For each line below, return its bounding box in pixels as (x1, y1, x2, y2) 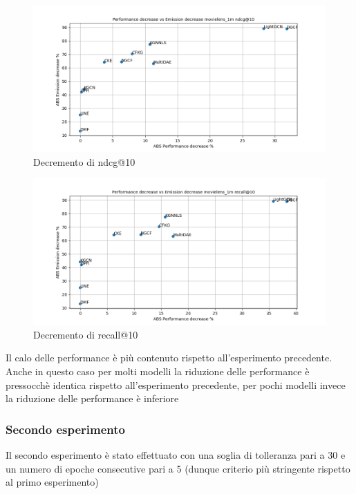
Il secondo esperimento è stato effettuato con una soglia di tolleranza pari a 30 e (6, 447, 346, 462)
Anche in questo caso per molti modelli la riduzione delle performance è (6, 363, 310, 378)
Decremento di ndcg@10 (33, 154, 135, 169)
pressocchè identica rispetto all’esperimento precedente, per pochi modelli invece (6, 377, 346, 392)
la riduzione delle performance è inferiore (6, 391, 179, 406)
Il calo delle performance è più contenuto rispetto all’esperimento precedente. (6, 350, 332, 365)
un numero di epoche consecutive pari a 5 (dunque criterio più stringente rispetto (6, 461, 350, 475)
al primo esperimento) (6, 475, 99, 489)
